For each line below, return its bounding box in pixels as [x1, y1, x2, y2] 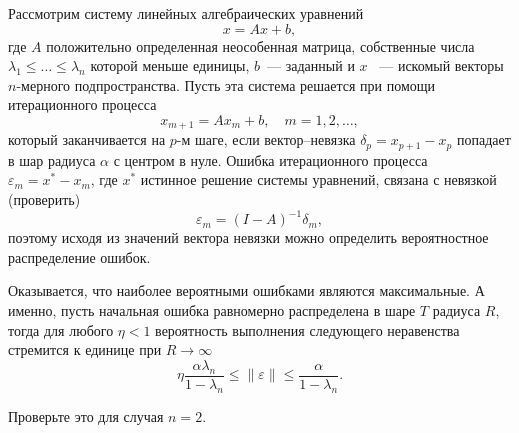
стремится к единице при [8, 339, 162, 360]
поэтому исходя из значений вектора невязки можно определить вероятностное [8, 227, 489, 248]
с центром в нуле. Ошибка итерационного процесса [113, 149, 428, 170]
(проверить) [8, 189, 81, 210]
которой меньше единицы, [90, 55, 250, 76]
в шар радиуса [8, 149, 96, 170]
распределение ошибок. [8, 246, 151, 267]
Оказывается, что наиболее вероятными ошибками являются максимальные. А [8, 280, 485, 301]
